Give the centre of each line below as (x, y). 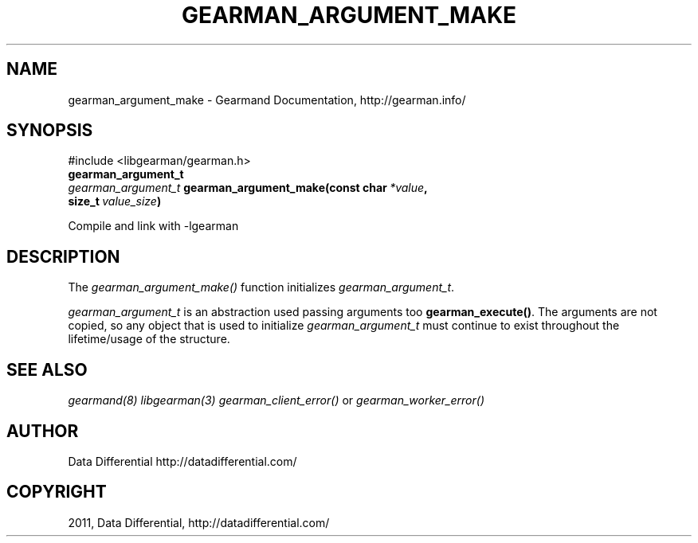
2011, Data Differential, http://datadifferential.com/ (199, 522)
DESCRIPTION (63, 256)
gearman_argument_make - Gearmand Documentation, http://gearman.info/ (267, 100)
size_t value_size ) (115, 201)
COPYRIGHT (57, 492)
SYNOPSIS (50, 131)
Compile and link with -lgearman (153, 226)
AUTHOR (43, 431)
